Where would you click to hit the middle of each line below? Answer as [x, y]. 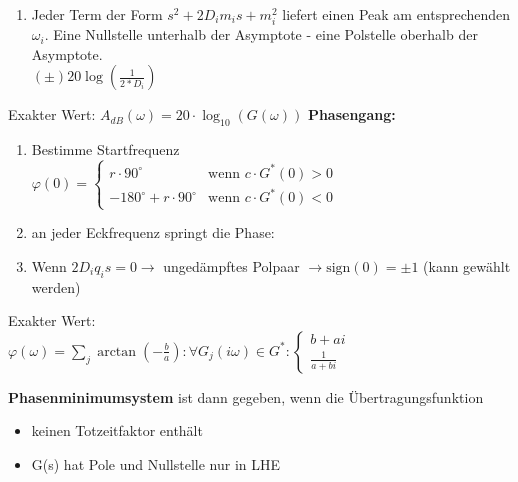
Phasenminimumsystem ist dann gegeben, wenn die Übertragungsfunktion [246, 396]
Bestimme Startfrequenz [105, 149]
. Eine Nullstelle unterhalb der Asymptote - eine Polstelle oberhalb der [261, 34]
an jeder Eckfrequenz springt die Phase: [153, 232]
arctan [117, 351]
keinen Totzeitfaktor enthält [117, 430]
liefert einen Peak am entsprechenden [396, 14]
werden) [56, 286]
